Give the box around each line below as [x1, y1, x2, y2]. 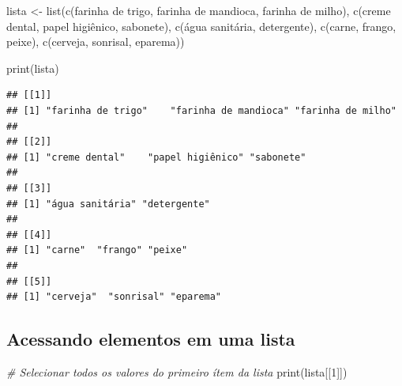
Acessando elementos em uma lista [6, 327, 295, 351]
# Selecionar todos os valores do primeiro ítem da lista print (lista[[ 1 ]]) [6, 363, 348, 380]
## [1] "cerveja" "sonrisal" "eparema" [6, 291, 222, 303]
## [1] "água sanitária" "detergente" [6, 198, 210, 210]
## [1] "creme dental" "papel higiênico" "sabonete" [6, 151, 306, 163]
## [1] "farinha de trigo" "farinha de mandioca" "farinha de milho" [6, 104, 396, 116]
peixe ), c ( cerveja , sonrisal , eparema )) [6, 33, 185, 50]
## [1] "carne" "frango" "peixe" [6, 244, 188, 256]
